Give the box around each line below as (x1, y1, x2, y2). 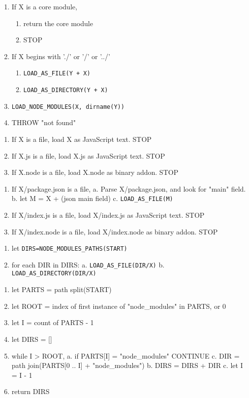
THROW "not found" (11, 117, 76, 128)
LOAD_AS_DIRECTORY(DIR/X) (11, 270, 96, 277)
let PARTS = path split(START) (11, 284, 112, 295)
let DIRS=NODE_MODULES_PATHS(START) (11, 243, 127, 253)
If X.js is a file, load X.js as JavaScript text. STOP (11, 150, 165, 161)
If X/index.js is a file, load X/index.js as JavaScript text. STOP (11, 209, 205, 220)
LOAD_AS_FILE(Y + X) (23, 70, 91, 77)
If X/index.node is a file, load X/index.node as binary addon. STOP (11, 226, 218, 236)
